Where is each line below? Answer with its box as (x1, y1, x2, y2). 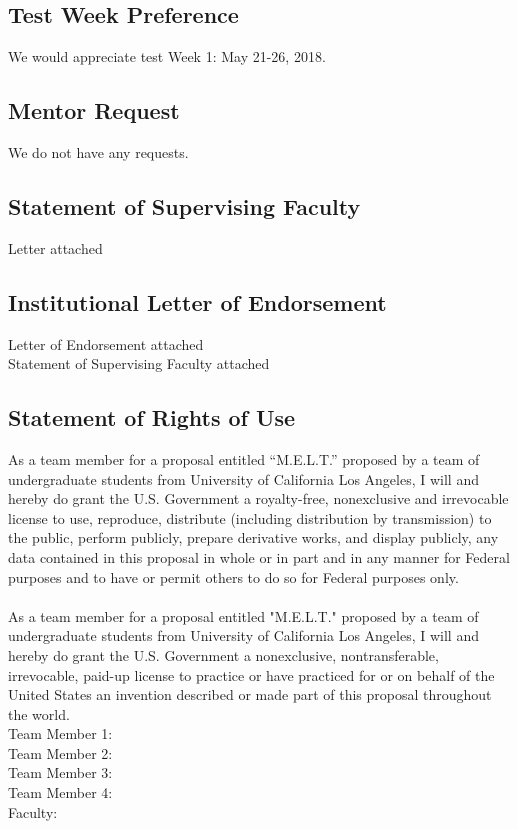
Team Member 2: (8, 742, 113, 763)
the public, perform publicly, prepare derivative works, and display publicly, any (8, 527, 499, 548)
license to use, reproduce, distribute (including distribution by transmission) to (8, 507, 492, 528)
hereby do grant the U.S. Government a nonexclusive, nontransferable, (8, 644, 439, 665)
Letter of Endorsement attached (8, 333, 204, 354)
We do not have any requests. (8, 142, 189, 162)
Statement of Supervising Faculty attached (8, 353, 270, 374)
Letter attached (8, 237, 103, 258)
